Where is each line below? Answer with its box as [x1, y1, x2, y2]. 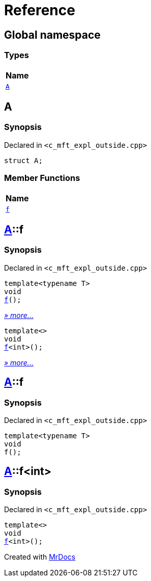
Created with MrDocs [4, 552, 76, 562]
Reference [4, 2, 75, 19]
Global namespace [4, 28, 101, 41]
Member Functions [4, 173, 80, 183]
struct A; [4, 156, 43, 165]
